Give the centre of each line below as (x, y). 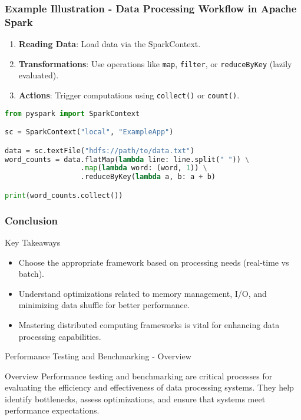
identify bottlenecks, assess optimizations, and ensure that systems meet (135, 398)
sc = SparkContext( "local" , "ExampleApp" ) (89, 132)
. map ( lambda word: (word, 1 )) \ (144, 168)
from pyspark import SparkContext (72, 113)
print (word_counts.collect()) (64, 195)
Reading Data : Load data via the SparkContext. (110, 44)
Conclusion (31, 220)
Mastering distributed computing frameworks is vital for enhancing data (149, 324)
